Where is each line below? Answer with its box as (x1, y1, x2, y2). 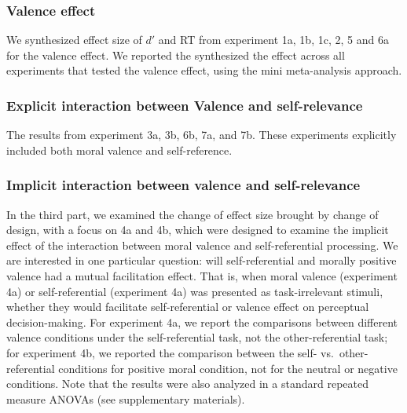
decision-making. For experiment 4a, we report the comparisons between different (6, 313, 398, 330)
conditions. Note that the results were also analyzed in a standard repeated (6, 375, 368, 392)
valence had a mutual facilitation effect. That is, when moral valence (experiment (6, 268, 398, 283)
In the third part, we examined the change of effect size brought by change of (6, 206, 379, 222)
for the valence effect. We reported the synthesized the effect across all (6, 46, 345, 63)
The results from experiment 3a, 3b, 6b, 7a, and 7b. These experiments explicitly (6, 126, 397, 143)
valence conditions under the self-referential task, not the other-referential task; (6, 329, 388, 345)
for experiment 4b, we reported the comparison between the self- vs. (6, 344, 334, 360)
